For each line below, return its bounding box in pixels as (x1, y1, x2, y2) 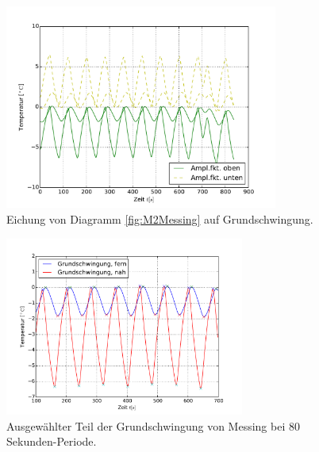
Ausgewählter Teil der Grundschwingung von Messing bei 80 (6, 417, 300, 434)
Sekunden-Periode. (6, 433, 97, 450)
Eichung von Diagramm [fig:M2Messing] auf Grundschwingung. (6, 210, 313, 227)
